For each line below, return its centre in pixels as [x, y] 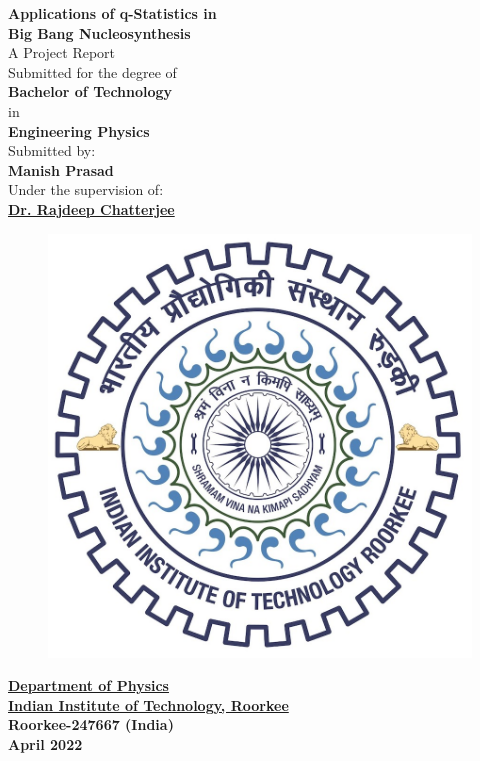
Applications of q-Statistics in [112, 13]
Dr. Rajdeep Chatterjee [91, 208]
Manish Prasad [61, 169]
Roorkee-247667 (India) [91, 724]
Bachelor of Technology [90, 91]
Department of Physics [88, 685]
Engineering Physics [79, 130]
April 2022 [45, 743]
